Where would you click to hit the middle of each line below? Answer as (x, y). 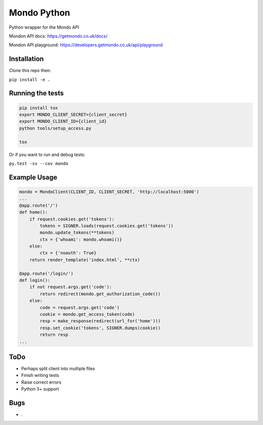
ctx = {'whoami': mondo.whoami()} (81, 239)
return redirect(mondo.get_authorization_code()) (100, 294)
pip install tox (39, 108)
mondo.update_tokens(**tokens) (77, 233)
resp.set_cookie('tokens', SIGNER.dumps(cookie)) (100, 328)
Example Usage (33, 177)
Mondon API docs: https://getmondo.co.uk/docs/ (58, 36)
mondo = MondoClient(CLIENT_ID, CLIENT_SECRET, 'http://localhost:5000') (109, 192)
